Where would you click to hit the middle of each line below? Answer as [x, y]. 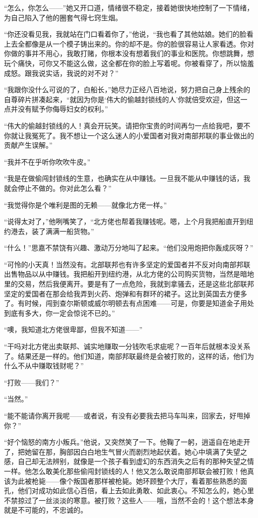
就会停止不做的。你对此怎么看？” [58, 188]
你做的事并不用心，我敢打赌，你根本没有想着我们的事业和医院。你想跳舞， [126, 53]
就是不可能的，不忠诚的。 [46, 510]
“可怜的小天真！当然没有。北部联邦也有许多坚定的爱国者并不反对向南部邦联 [127, 264]
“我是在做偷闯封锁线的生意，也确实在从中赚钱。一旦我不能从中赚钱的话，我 [127, 178]
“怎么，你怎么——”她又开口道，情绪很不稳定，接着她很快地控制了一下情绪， [129, 7]
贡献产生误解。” [28, 145]
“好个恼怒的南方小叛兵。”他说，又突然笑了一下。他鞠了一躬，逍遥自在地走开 [127, 442]
